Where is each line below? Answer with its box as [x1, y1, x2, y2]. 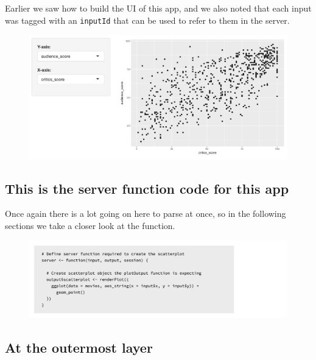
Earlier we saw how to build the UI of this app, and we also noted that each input [5, 2, 312, 14]
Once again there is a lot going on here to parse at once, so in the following [5, 207, 286, 220]
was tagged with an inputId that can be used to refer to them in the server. [5, 13, 290, 26]
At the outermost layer [5, 338, 153, 357]
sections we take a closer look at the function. [5, 219, 175, 231]
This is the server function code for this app [5, 178, 289, 197]
